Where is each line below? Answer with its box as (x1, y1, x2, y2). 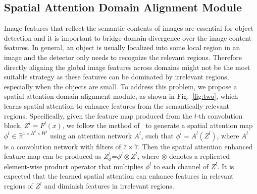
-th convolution (196, 110, 243, 121)
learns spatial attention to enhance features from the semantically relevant (4, 100, 230, 111)
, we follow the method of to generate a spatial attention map (62, 120, 253, 130)
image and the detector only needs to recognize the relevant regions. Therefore (4, 52, 242, 62)
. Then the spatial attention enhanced (138, 141, 253, 151)
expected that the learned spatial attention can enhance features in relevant (4, 171, 234, 181)
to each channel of (154, 161, 209, 171)
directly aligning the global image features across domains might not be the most (4, 62, 250, 72)
